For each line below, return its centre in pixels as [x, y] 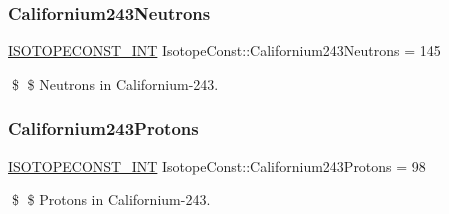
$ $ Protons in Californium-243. [111, 199]
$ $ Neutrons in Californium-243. [115, 83]
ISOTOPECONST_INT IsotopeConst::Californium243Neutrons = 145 [224, 50]
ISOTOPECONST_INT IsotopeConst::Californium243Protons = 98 [217, 165]
